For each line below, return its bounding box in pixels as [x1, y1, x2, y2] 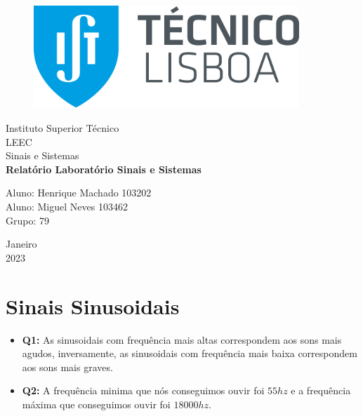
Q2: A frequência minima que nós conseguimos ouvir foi [22, 383, 265, 398]
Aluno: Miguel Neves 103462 [6, 199, 128, 214]
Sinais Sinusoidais [6, 291, 180, 320]
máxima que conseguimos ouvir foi [22, 396, 171, 411]
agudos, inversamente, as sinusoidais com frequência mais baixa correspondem [22, 346, 357, 361]
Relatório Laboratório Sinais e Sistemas [6, 161, 202, 176]
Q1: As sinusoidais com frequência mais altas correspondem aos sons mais [22, 332, 342, 347]
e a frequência [291, 383, 351, 398]
